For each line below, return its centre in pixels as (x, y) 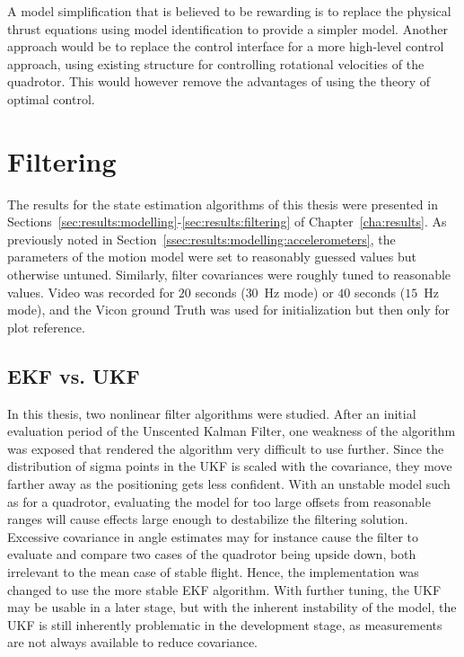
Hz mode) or (299, 292)
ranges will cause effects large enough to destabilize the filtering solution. (208, 519)
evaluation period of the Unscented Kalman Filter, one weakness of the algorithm (232, 431)
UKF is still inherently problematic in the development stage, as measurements (225, 624)
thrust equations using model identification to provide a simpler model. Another (228, 28)
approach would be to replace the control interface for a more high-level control (226, 46)
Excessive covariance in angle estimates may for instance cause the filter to (213, 536)
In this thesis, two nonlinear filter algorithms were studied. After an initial (212, 413)
